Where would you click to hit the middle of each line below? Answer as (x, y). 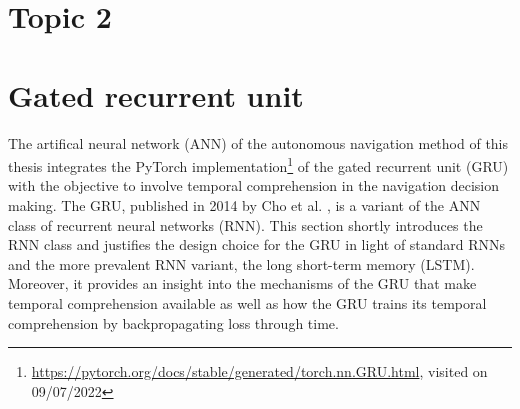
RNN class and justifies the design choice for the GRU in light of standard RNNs (257, 244)
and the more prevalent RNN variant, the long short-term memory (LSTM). (241, 263)
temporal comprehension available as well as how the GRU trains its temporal (247, 302)
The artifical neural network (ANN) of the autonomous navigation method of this (258, 142)
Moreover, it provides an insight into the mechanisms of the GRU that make (242, 283)
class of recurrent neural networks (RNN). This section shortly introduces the (245, 224)
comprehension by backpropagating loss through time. (173, 322)
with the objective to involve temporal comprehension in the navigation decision (254, 185)
